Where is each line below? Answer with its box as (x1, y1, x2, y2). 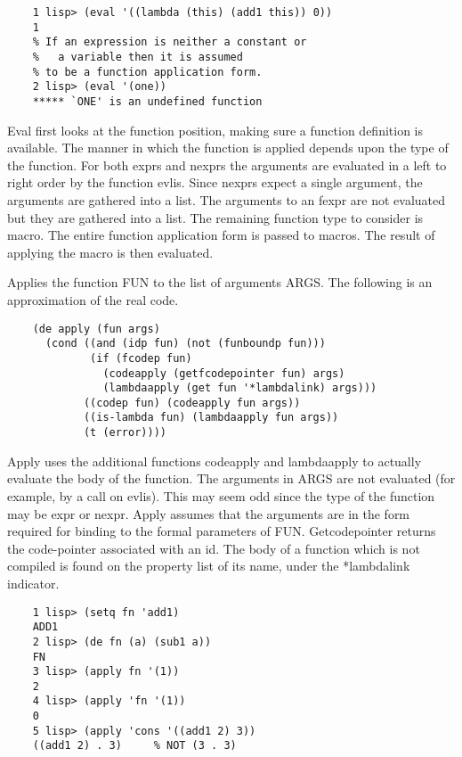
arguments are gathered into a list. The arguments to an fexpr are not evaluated (7, 190, 446, 209)
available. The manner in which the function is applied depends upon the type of (7, 138, 449, 157)
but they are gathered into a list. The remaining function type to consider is (7, 208, 424, 226)
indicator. (7, 573, 60, 592)
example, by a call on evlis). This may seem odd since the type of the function (7, 486, 435, 505)
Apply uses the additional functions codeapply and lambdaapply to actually (7, 451, 422, 470)
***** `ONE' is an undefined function (32, 95, 263, 108)
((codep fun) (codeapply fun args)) (83, 396, 301, 409)
